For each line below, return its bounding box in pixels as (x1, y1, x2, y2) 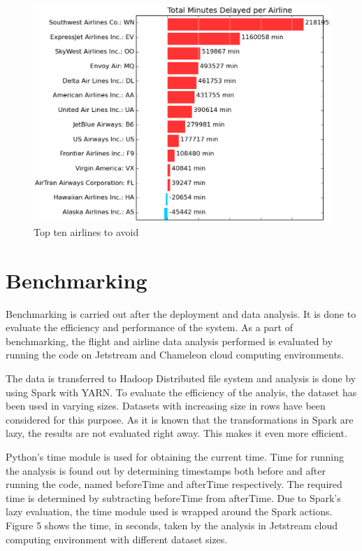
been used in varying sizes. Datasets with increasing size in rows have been (6, 398, 326, 413)
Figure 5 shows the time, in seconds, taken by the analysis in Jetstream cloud (6, 517, 338, 532)
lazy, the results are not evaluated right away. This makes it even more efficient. (6, 426, 347, 440)
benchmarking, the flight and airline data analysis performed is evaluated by (6, 333, 333, 348)
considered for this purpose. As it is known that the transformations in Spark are (6, 412, 354, 426)
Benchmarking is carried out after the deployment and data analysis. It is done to (6, 306, 356, 321)
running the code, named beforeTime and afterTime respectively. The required (6, 477, 342, 491)
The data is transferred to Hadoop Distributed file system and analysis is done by (6, 370, 356, 385)
